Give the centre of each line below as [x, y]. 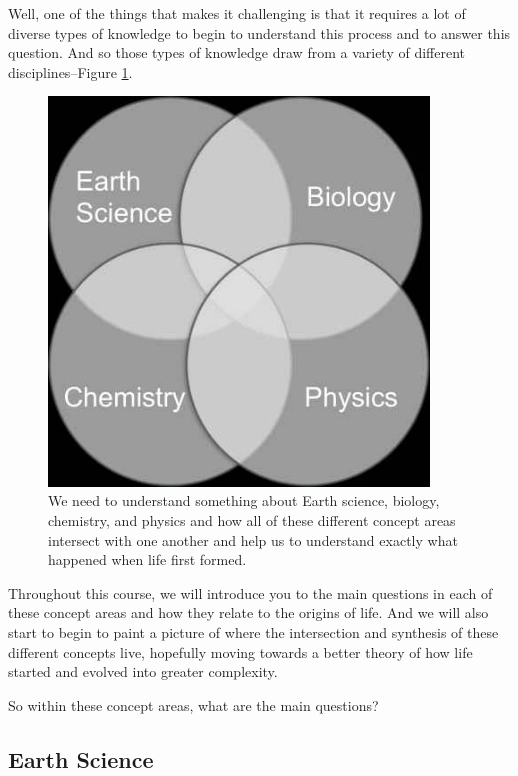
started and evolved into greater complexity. [143, 671]
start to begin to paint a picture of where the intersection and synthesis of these [253, 632]
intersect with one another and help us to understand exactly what [253, 539]
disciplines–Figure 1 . [70, 71]
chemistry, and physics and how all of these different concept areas [252, 520]
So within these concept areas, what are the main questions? [193, 704]
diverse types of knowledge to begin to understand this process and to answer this [259, 32]
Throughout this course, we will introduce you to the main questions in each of [250, 592]
